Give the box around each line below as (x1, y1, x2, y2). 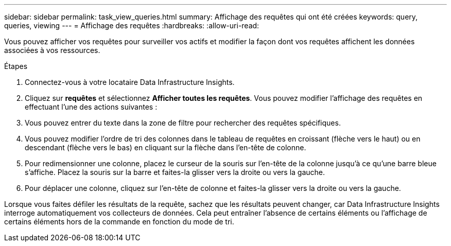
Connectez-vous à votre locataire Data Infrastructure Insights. (25, 78, 235, 86)
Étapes (4, 62, 28, 71)
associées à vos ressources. (4, 46, 100, 55)
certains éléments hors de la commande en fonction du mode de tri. (4, 217, 234, 226)
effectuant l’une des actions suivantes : (25, 102, 158, 111)
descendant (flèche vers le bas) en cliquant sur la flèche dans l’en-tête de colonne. (25, 143, 306, 152)
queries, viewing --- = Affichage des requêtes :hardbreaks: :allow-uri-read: (4, 21, 259, 30)
